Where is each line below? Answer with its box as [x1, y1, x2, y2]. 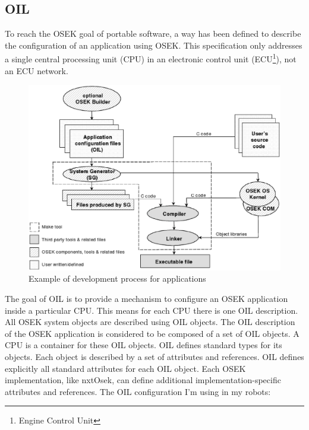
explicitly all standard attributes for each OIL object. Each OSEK [5, 362, 246, 374]
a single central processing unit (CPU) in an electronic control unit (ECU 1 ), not [5, 51, 297, 65]
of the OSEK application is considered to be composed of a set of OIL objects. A [5, 327, 299, 339]
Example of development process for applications [29, 272, 206, 285]
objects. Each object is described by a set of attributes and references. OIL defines [5, 351, 304, 362]
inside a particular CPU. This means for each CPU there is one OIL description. [5, 304, 298, 316]
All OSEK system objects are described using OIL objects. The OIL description [5, 316, 295, 328]
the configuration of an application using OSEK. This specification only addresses [5, 39, 302, 51]
